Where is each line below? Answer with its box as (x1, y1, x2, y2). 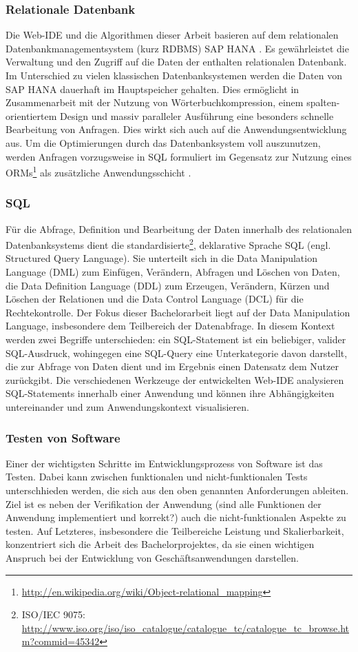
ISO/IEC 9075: (21, 607, 85, 622)
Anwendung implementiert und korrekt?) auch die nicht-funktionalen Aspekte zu (6, 510, 346, 524)
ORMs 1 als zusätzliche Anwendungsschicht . (6, 163, 191, 179)
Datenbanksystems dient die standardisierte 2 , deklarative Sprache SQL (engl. (6, 236, 331, 252)
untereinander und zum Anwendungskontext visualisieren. (6, 400, 249, 414)
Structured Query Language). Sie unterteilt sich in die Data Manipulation (6, 251, 317, 265)
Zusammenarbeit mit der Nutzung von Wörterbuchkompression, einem (6, 95, 304, 110)
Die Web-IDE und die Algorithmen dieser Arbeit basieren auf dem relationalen (6, 28, 339, 42)
